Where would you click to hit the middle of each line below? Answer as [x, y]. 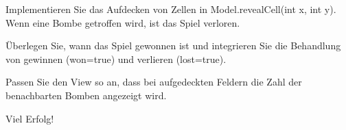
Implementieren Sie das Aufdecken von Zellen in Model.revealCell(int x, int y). [171, 9]
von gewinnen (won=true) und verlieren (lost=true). [116, 58]
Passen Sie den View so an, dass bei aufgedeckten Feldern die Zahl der [154, 82]
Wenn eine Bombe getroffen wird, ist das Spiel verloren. [123, 22]
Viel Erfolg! [30, 118]
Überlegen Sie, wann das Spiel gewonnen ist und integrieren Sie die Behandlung [173, 45]
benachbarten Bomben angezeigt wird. [86, 95]
